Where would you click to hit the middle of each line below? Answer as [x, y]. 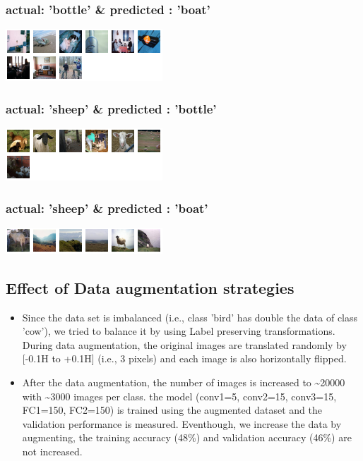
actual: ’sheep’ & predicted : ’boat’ [107, 208]
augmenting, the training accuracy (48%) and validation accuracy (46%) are [187, 437]
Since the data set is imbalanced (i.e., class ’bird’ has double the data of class [190, 317]
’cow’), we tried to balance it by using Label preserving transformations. [179, 331]
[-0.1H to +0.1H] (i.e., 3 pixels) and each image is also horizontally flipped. [184, 358]
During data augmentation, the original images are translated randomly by [184, 344]
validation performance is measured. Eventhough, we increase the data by [182, 423]
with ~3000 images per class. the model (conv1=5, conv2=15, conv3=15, [179, 396]
